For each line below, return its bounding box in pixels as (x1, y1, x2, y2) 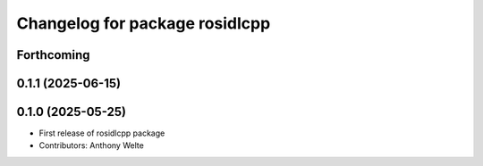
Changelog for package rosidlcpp (16, 13, 271, 33)
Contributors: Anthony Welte (38, 140, 145, 151)
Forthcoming (16, 47, 90, 62)
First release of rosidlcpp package (38, 128, 165, 138)
